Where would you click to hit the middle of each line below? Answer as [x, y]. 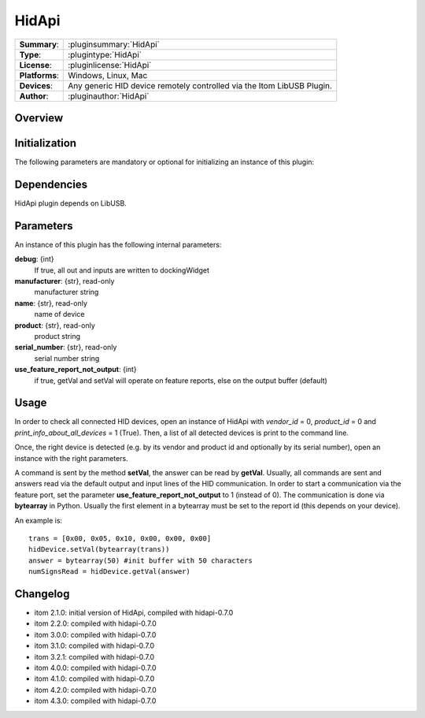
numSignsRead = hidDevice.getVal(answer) [109, 572]
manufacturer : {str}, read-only [65, 281]
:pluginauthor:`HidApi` [109, 96]
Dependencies [51, 184]
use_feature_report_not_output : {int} [76, 370]
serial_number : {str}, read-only [66, 348]
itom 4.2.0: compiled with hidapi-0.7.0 [95, 690]
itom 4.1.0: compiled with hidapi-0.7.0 [94, 679]
